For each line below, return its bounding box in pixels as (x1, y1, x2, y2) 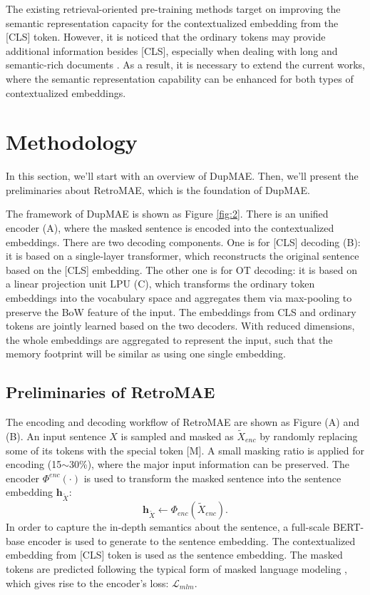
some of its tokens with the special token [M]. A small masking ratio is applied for (6, 442, 365, 457)
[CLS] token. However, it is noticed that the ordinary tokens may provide (6, 29, 326, 44)
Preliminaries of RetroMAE (6, 381, 215, 403)
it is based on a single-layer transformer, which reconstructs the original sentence (6, 248, 359, 263)
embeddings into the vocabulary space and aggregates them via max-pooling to (6, 290, 352, 305)
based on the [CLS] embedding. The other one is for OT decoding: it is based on (6, 262, 357, 277)
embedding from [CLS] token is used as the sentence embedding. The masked (6, 547, 343, 562)
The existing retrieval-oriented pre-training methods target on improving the (6, 1, 341, 16)
